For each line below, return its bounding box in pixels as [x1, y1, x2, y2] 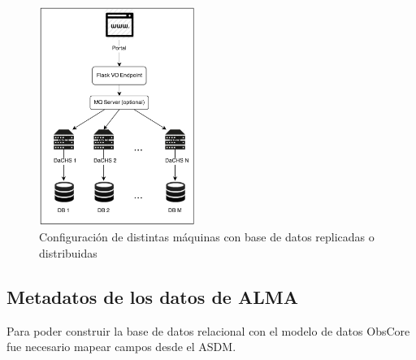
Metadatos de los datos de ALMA [6, 284, 298, 310]
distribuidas [39, 245, 97, 262]
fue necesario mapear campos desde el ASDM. [6, 338, 236, 355]
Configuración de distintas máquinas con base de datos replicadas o [39, 228, 375, 245]
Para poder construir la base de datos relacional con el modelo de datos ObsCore [6, 322, 410, 339]
